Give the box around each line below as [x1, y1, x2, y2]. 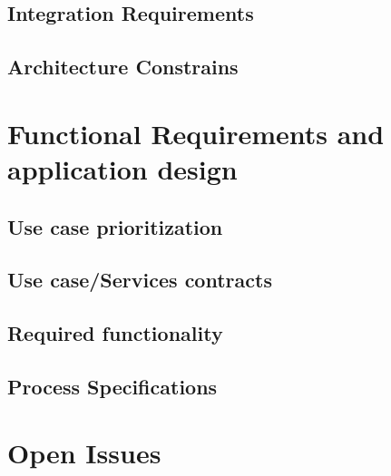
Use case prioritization [7, 212, 223, 240]
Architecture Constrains [7, 53, 239, 81]
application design [7, 150, 238, 187]
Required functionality [7, 319, 223, 347]
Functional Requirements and [7, 114, 385, 151]
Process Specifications [7, 372, 218, 400]
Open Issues [7, 434, 161, 471]
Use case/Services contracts [7, 266, 272, 294]
